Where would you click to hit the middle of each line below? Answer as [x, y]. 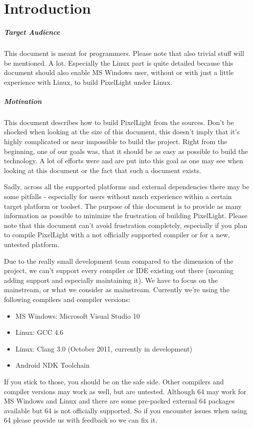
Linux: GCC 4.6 [39, 332]
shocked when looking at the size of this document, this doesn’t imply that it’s [122, 132]
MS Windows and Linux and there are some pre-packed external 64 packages [119, 401]
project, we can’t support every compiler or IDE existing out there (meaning [119, 270]
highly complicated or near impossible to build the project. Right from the [116, 141]
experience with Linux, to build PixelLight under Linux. [88, 82]
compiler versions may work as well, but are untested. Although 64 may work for [125, 391]
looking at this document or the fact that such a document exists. [103, 170]
